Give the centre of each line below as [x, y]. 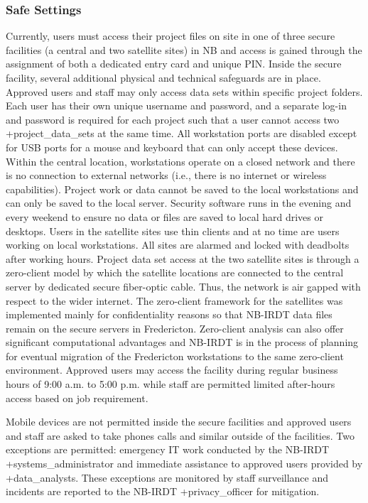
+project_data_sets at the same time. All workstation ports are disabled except [182, 133]
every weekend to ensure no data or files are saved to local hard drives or [164, 216]
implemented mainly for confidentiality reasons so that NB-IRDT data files [169, 314]
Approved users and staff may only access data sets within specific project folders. [184, 91]
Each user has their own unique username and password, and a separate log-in [176, 106]
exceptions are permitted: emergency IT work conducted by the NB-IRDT [167, 449]
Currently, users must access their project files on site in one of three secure [171, 36]
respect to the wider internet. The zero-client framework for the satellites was [174, 300]
